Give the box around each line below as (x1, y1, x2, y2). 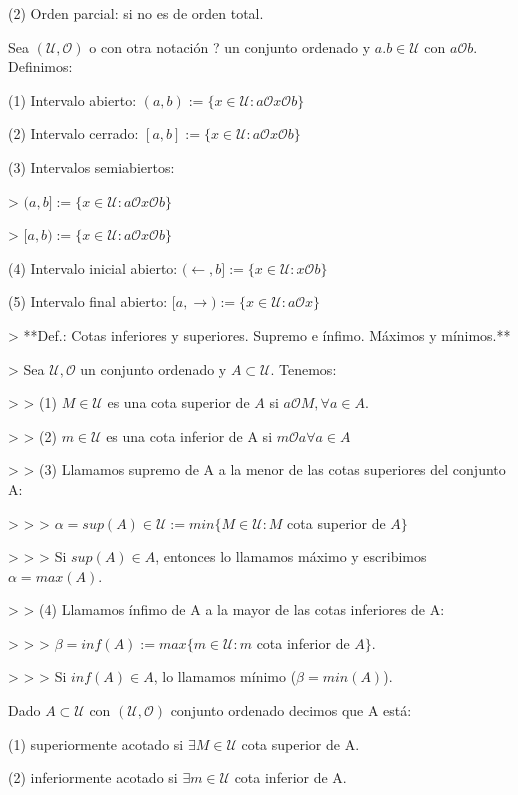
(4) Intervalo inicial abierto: (8, 257, 178, 278)
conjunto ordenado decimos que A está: (170, 700, 412, 721)
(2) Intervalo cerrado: (8, 123, 139, 144)
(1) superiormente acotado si (8, 733, 184, 754)
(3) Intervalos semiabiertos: (8, 156, 175, 177)
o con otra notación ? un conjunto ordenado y (89, 36, 371, 57)
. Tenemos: (270, 358, 337, 379)
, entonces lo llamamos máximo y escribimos (155, 546, 427, 567)
